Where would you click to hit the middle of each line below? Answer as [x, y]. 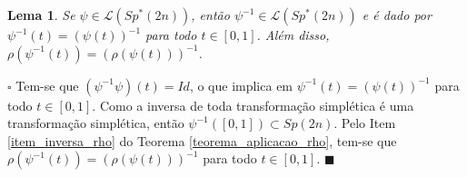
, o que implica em [241, 85]
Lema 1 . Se [41, 15]
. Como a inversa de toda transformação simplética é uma [253, 105]
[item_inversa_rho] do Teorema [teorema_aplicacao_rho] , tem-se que [202, 140]
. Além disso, [293, 34]
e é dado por [397, 15]
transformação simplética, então [96, 123]
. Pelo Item [365, 123]
